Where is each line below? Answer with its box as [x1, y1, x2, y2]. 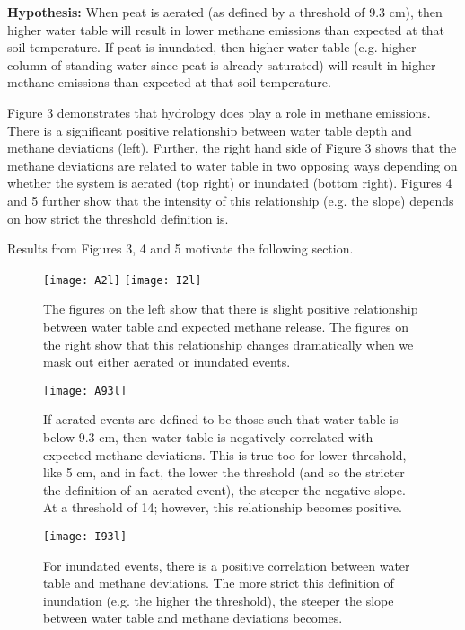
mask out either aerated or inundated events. [43, 352, 291, 371]
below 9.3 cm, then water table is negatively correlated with [43, 428, 373, 446]
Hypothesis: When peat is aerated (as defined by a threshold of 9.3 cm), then [7, 3, 443, 21]
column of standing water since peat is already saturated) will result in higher [7, 55, 436, 74]
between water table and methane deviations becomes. [43, 608, 343, 627]
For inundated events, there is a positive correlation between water [43, 555, 410, 574]
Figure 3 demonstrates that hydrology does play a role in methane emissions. [7, 102, 431, 121]
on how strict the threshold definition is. [7, 209, 229, 227]
